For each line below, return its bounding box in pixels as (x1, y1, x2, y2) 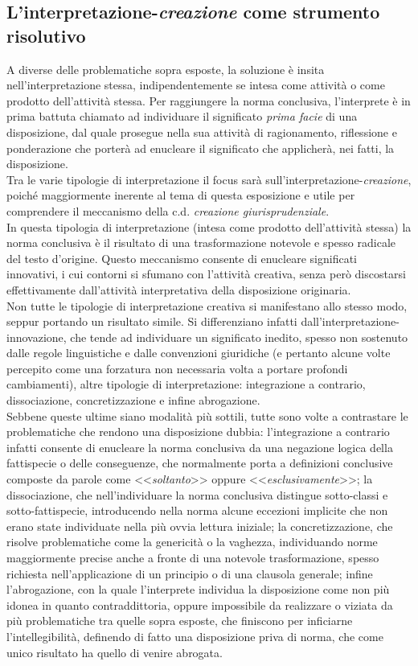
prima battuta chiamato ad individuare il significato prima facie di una (6, 108, 358, 125)
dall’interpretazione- (301, 313, 400, 330)
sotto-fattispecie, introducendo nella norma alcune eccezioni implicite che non (6, 502, 388, 519)
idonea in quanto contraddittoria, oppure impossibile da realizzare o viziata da (6, 596, 393, 613)
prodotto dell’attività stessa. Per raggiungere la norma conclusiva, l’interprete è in (6, 92, 411, 109)
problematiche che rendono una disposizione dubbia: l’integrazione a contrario (6, 423, 390, 440)
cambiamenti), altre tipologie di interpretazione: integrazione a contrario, (6, 376, 366, 393)
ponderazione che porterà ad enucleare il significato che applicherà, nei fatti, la (6, 139, 395, 156)
